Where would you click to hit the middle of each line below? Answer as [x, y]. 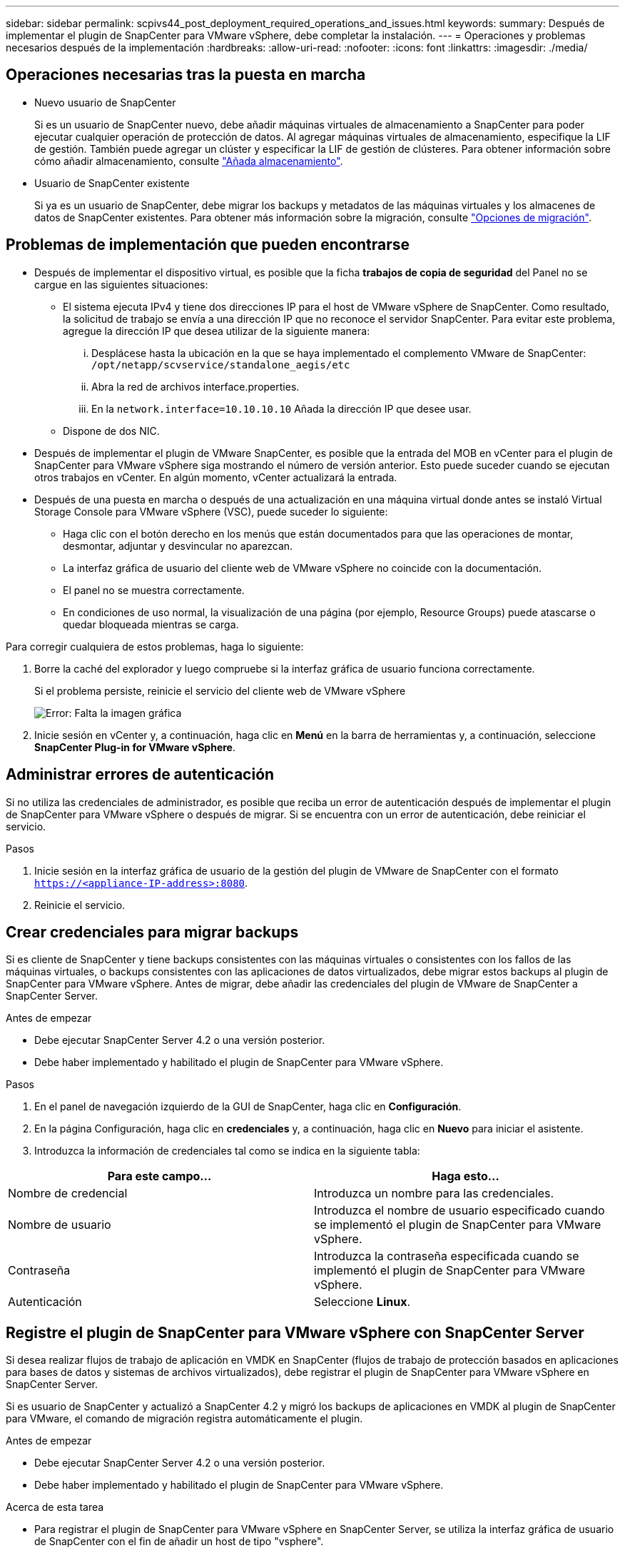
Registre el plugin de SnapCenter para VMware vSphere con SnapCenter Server [295, 1332]
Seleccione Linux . [362, 1302]
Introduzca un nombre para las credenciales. [434, 1193]
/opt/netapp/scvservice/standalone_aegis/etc [221, 365]
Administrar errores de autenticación [140, 775]
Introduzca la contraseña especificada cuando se [447, 1256]
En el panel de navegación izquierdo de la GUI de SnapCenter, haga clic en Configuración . [248, 1107]
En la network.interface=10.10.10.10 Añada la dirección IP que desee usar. [281, 408]
